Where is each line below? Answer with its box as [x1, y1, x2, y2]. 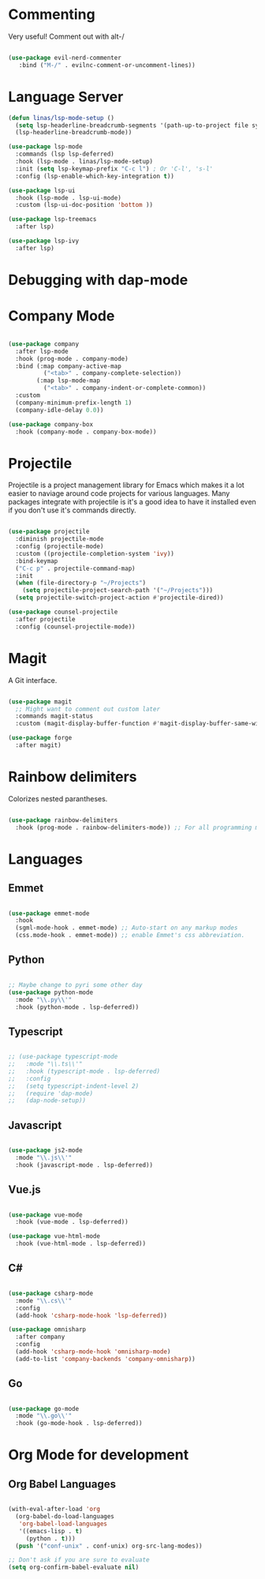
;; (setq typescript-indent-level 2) [8, 1082, 140, 1090]
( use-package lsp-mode [8, 143, 83, 151]
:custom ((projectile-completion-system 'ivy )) [15, 549, 175, 557]
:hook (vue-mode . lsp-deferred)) [15, 1218, 129, 1226]
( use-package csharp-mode [8, 1289, 93, 1297]
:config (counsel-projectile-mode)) [15, 622, 136, 631]
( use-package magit [8, 697, 73, 706]
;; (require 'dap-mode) [8, 1090, 93, 1097]
